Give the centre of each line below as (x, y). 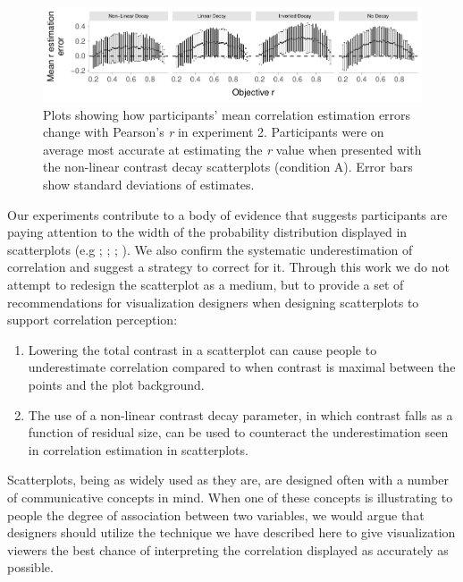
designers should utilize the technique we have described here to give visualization (231, 532)
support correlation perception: (93, 320)
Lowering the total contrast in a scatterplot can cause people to (202, 349)
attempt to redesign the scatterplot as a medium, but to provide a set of (206, 285)
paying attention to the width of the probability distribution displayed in (207, 232)
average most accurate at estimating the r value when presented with (232, 149)
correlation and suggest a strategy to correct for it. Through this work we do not (228, 267)
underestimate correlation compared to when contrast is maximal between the (242, 367)
